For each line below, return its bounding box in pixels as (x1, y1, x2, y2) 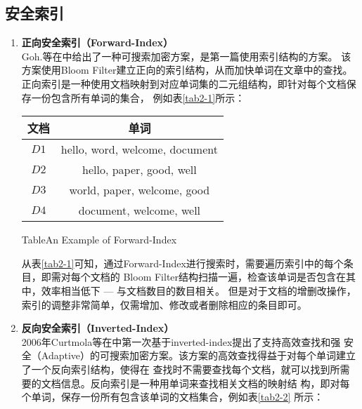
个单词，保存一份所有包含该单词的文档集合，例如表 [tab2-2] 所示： (21, 389, 324, 404)
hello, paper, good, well (82, 161, 197, 178)
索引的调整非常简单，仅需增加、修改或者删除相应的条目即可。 (21, 297, 307, 311)
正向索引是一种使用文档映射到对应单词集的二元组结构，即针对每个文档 (21, 76, 347, 90)
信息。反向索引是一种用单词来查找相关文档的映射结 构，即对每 (60, 375, 350, 390)
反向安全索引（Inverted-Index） (21, 321, 174, 335)
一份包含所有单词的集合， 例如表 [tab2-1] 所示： (31, 90, 245, 105)
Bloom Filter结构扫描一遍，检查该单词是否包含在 (123, 269, 347, 284)
